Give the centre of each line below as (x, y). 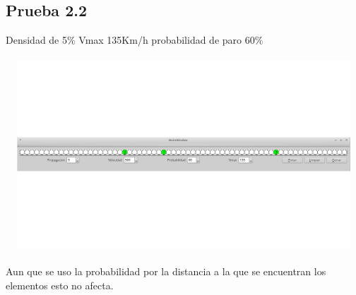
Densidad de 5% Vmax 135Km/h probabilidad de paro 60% (135, 40)
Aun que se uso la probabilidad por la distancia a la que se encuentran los (166, 271)
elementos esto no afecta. (60, 285)
